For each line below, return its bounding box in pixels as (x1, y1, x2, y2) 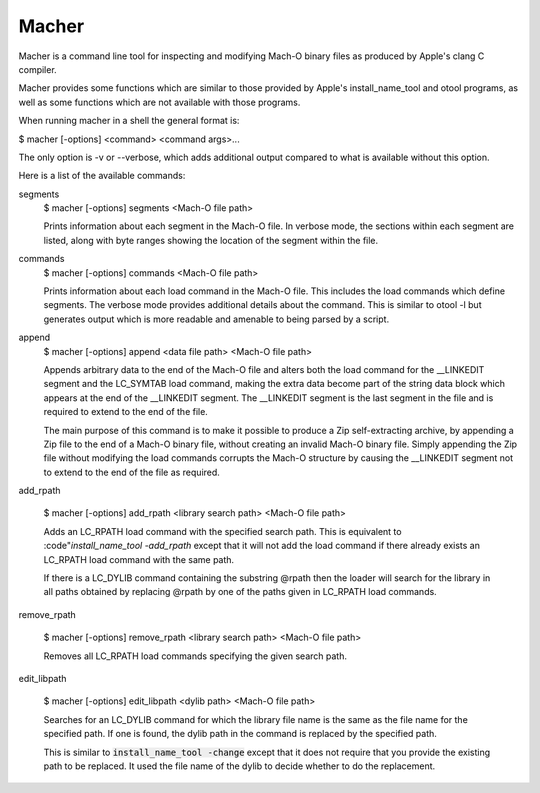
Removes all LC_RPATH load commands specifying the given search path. (43, 650, 347, 662)
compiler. (18, 63, 57, 75)
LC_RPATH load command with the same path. (43, 553, 235, 565)
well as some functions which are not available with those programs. (18, 96, 301, 108)
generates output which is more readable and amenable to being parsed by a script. (43, 313, 390, 325)
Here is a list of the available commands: (18, 170, 186, 182)
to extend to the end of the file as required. (43, 466, 220, 478)
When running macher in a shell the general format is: (18, 115, 240, 127)
